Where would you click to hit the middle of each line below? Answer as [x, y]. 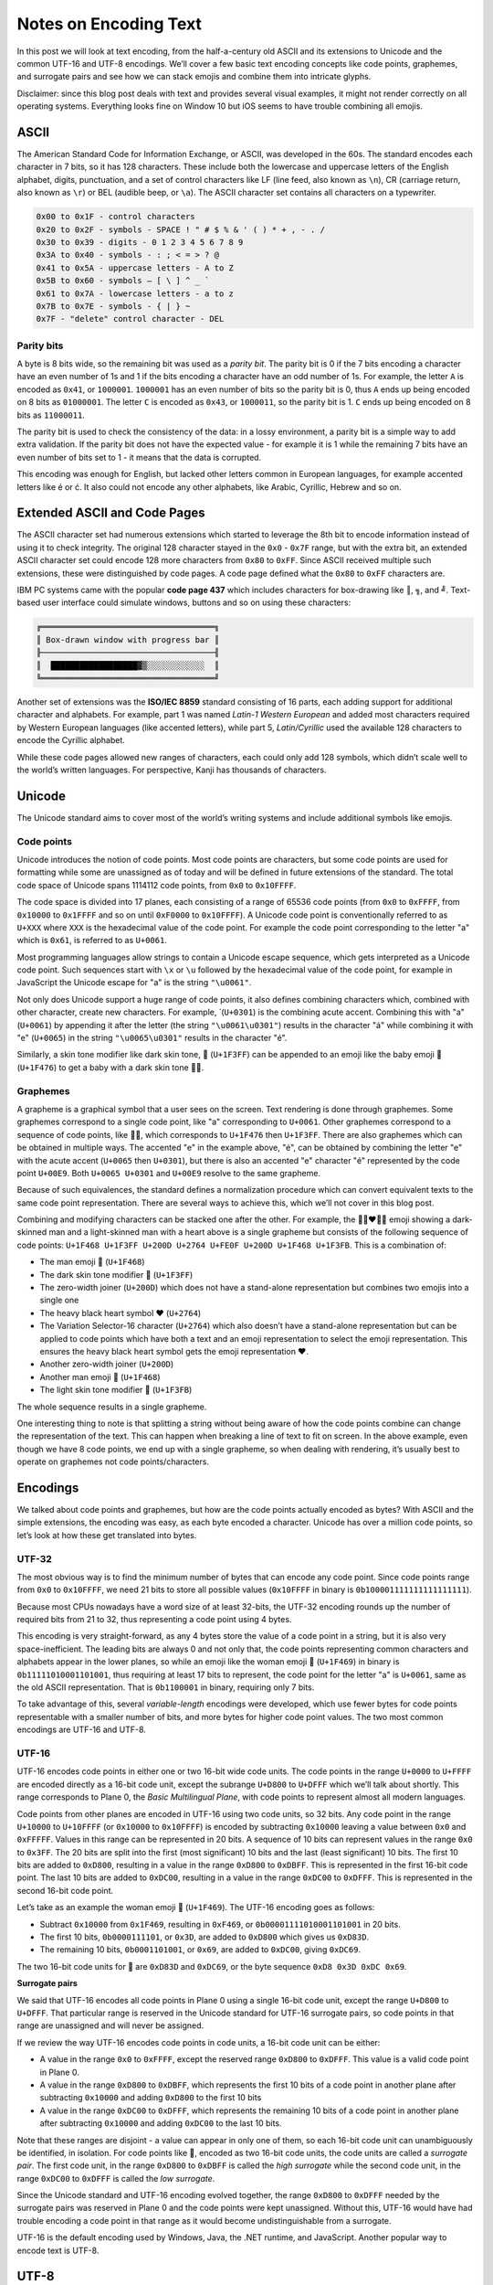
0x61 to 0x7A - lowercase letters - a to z [135, 293]
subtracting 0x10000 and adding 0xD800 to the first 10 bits [151, 2098]
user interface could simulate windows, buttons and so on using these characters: [197, 602]
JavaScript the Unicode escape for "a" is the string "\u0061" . [134, 983]
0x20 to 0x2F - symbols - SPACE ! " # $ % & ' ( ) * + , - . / [181, 229]
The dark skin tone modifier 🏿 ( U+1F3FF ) [116, 1274]
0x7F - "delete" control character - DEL [130, 319]
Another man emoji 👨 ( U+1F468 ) [100, 1376]
